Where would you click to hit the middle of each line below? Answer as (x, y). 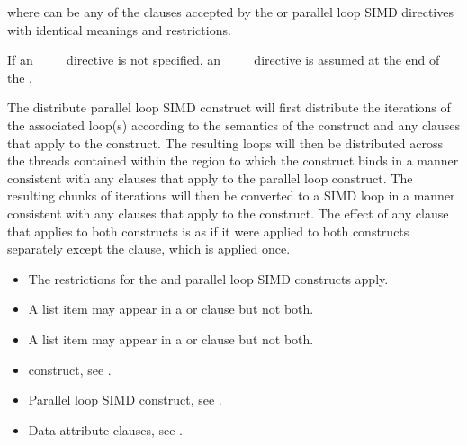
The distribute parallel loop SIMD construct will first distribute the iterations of (229, 107)
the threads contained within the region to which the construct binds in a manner (233, 160)
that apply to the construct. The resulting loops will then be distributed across (225, 142)
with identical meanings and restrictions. (119, 29)
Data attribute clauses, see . (105, 429)
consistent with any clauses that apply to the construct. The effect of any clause (228, 213)
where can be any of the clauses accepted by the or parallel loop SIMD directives (230, 12)
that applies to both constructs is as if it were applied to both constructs (208, 231)
